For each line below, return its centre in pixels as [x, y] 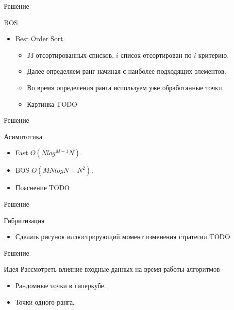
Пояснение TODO [42, 188]
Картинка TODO [52, 104]
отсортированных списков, [75, 55]
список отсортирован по [156, 55]
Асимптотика [23, 136]
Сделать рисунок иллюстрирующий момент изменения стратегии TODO [123, 237]
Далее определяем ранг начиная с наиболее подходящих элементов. [126, 71]
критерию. [214, 55]
